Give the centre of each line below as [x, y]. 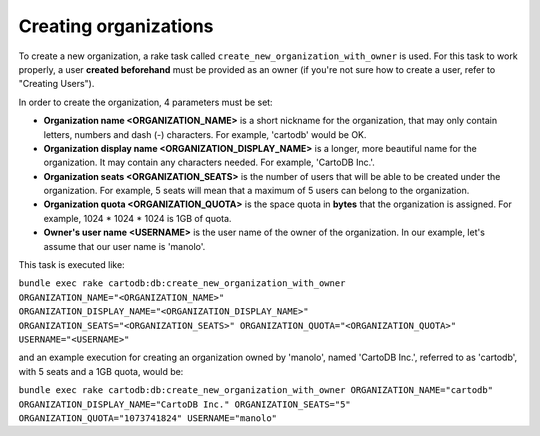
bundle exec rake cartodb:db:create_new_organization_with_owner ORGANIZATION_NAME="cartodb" [256, 390]
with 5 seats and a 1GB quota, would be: [101, 371]
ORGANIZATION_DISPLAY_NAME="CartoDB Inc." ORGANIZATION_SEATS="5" [185, 404]
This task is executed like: [71, 265]
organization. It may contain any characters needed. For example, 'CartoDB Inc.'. [209, 162]
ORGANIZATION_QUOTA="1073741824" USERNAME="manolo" [148, 418]
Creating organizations [116, 26]
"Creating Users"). [56, 84]
